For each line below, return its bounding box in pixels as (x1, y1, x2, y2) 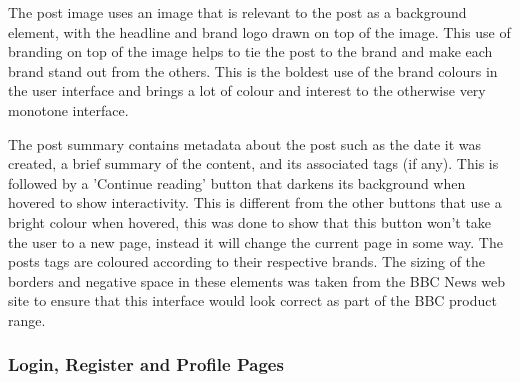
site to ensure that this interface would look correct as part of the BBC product (8, 290, 497, 311)
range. (8, 309, 46, 330)
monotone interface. (8, 99, 129, 120)
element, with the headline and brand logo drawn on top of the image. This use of (8, 21, 511, 42)
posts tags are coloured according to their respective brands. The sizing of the (8, 251, 486, 272)
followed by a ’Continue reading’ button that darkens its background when (8, 172, 466, 193)
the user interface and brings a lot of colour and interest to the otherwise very (8, 80, 486, 101)
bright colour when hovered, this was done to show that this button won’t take (8, 211, 492, 232)
